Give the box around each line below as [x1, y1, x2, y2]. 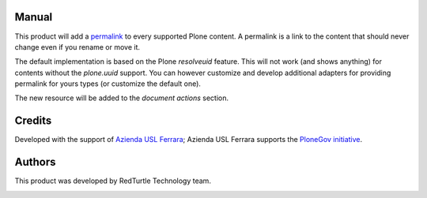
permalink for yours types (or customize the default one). [14, 79, 202, 88]
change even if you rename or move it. [14, 42, 141, 51]
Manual [14, 10, 53, 24]
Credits [14, 114, 52, 128]
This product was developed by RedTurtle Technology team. [14, 176, 211, 185]
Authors [14, 155, 56, 169]
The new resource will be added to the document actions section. [14, 93, 229, 103]
